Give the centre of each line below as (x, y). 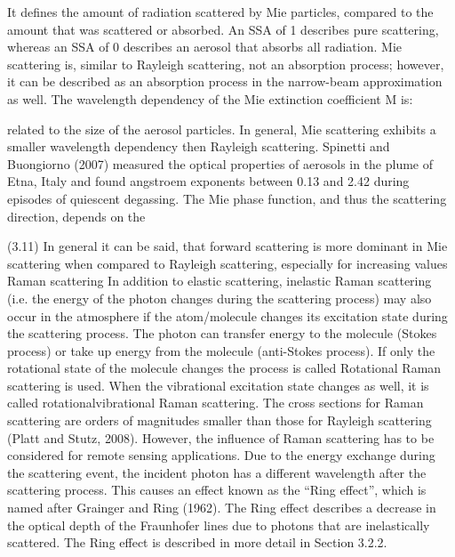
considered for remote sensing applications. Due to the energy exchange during (221, 455)
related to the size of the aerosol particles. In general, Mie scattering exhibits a (222, 129)
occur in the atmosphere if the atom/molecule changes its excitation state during (227, 315)
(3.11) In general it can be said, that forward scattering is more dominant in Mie (227, 246)
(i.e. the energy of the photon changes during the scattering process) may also (220, 298)
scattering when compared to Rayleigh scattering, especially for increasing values (227, 263)
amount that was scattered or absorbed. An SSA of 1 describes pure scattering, (223, 29)
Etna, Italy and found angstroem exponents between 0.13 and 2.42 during (208, 181)
